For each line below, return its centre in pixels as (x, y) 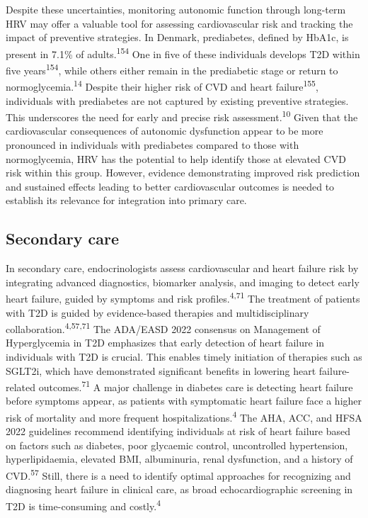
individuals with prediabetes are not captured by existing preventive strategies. (177, 100)
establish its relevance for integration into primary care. (126, 200)
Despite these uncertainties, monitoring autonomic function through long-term (176, 9)
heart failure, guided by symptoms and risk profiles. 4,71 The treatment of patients (183, 297)
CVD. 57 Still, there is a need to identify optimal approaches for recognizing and (178, 474)
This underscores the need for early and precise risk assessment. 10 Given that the (182, 116)
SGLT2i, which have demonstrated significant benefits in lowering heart (161, 370)
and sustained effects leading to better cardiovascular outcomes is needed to (170, 186)
